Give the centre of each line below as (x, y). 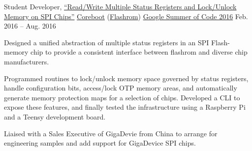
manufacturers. (27, 61)
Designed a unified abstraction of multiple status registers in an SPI (107, 42)
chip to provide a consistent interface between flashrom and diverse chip (139, 52)
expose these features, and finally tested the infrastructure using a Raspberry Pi (125, 107)
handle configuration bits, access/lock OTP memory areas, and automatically (121, 88)
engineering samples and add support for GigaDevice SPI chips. (100, 143)
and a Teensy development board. (55, 116)
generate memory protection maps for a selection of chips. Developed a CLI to (122, 97)
